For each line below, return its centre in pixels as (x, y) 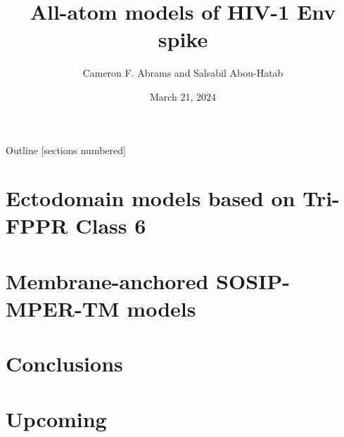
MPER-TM (63, 309)
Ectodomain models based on (151, 198)
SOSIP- (253, 280)
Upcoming (56, 418)
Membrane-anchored (107, 280)
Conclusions (64, 363)
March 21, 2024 (183, 96)
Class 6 (111, 226)
